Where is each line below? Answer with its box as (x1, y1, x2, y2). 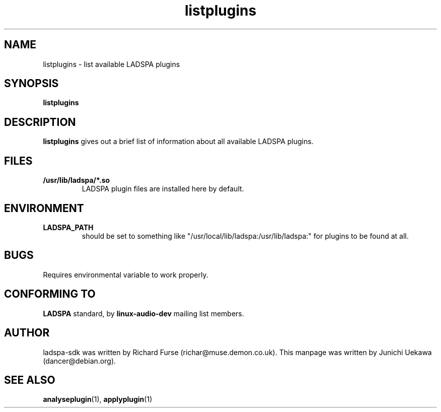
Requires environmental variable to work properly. (43, 270, 208, 279)
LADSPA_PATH (43, 223, 94, 232)
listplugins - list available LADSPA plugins (43, 59, 180, 68)
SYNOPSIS (4, 77, 59, 90)
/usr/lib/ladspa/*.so (43, 176, 110, 185)
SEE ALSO (4, 373, 55, 386)
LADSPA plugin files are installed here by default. (82, 184, 244, 193)
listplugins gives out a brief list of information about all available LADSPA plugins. (43, 137, 314, 146)
